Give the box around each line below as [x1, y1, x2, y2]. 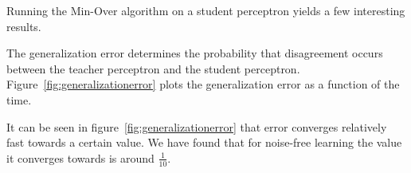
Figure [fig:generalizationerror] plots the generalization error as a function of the [6, 76, 400, 92]
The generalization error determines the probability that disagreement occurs [6, 45, 383, 61]
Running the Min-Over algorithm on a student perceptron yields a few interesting [6, 2, 405, 18]
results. [6, 18, 41, 34]
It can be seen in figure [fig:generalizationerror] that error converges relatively [6, 118, 387, 135]
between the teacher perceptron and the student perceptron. [6, 60, 300, 77]
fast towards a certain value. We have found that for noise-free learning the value [6, 134, 402, 151]
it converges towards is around [6, 149, 155, 166]
